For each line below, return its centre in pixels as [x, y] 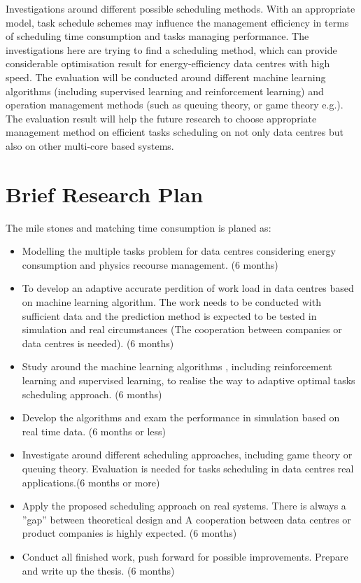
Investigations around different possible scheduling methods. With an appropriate [180, 8]
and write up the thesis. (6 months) [98, 570]
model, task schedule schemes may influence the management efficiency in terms [177, 22]
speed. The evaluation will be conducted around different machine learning [166, 77]
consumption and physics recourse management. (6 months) [150, 264]
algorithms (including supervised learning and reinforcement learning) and [165, 91]
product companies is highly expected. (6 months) [129, 533]
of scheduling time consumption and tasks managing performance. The [157, 36]
